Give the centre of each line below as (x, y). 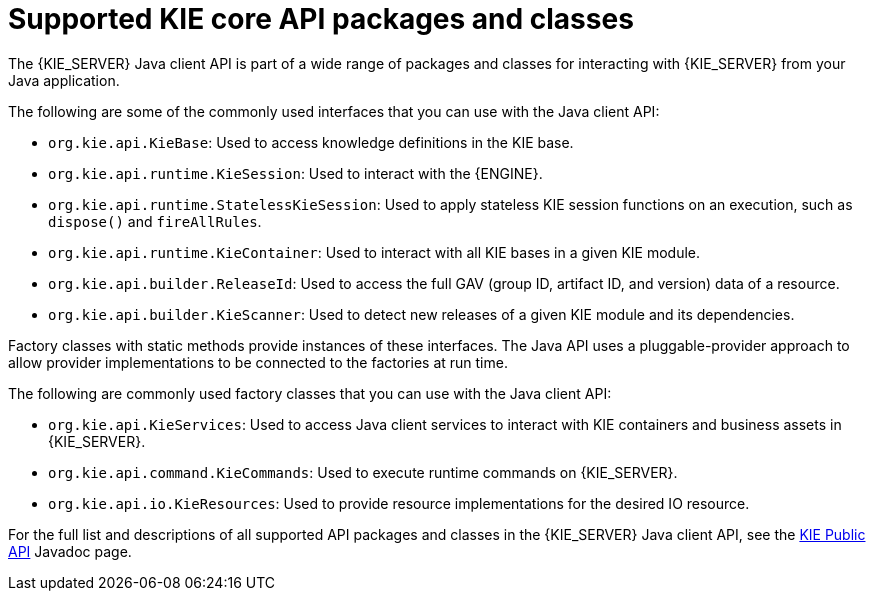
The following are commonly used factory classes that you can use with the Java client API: (310, 393)
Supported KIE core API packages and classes (321, 19)
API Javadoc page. (70, 551)
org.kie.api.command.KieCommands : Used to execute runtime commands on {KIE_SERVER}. (363, 472)
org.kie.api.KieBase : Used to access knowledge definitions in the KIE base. (311, 142)
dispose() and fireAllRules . (155, 221)
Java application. (64, 80)
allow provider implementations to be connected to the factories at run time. (258, 362)
